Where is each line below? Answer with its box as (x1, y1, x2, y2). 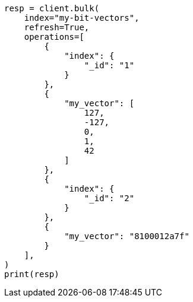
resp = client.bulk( (4, 4, 100, 13)
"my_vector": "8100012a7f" (64, 231, 189, 241)
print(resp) (4, 269, 59, 279)
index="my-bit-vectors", (24, 13, 140, 23)
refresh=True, (24, 23, 90, 32)
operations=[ (24, 32, 84, 42)
